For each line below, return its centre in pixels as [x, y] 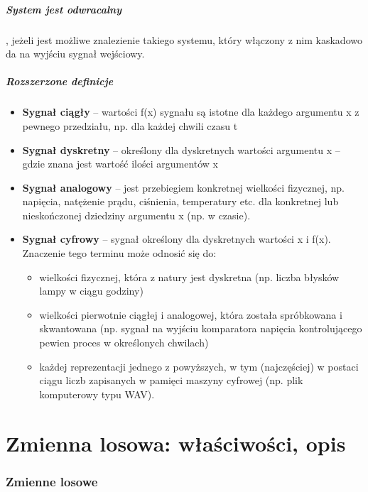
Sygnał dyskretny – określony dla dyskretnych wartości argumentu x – [181, 149]
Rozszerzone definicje [60, 81]
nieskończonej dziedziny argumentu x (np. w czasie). [136, 215]
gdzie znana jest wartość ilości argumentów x [120, 164]
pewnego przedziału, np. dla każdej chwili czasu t [130, 125]
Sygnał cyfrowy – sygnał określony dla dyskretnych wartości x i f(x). [177, 239]
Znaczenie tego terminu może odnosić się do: [119, 253]
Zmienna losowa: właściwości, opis [176, 443]
